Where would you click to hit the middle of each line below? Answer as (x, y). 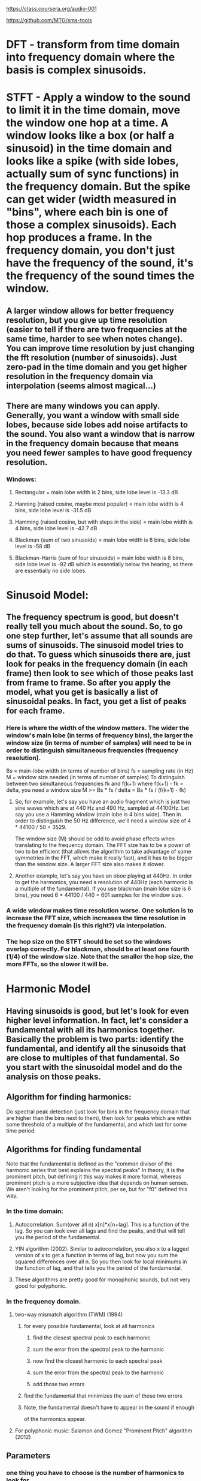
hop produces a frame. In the (79, 238)
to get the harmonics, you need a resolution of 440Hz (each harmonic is (104, 882)
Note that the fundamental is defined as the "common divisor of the (89, 1164)
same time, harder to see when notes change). (95, 339)
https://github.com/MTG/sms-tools (49, 20)
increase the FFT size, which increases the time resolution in (96, 918)
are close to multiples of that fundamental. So (93, 1058)
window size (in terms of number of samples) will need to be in (99, 743)
